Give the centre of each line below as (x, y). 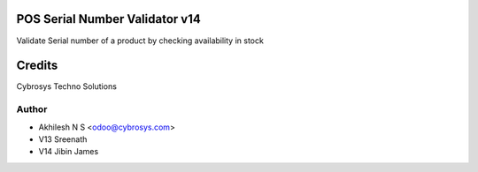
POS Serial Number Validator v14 (108, 19)
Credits (37, 66)
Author (32, 109)
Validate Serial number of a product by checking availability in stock (140, 41)
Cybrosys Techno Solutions (66, 86)
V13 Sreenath (63, 139)
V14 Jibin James (69, 152)
